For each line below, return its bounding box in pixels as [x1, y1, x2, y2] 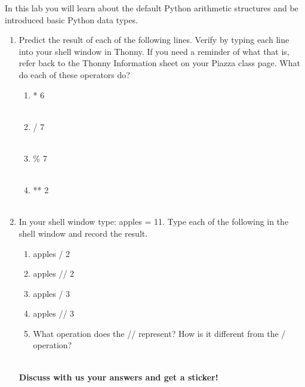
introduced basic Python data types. [5, 13, 138, 26]
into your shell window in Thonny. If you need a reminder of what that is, [19, 45, 289, 57]
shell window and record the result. [19, 227, 148, 239]
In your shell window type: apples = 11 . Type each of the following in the [19, 215, 289, 228]
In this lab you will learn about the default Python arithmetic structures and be [5, 2, 298, 14]
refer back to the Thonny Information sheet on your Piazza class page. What [19, 57, 300, 69]
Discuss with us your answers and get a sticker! [19, 370, 218, 383]
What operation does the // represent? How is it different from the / [33, 327, 286, 339]
